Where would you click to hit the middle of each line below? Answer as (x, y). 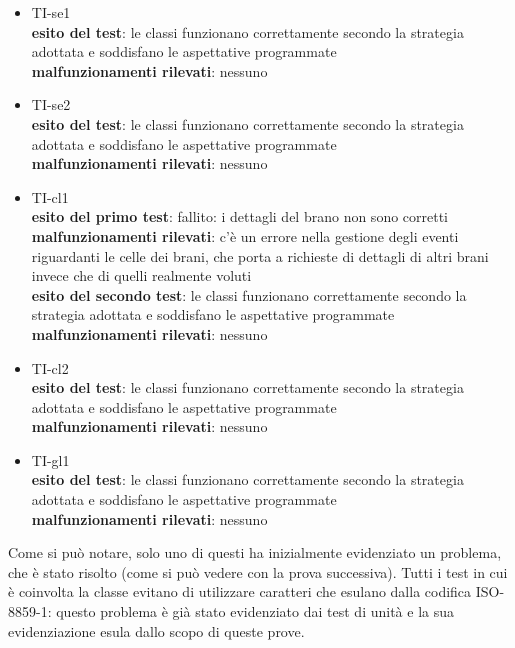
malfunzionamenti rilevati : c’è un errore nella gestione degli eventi (245, 235)
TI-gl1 (50, 459)
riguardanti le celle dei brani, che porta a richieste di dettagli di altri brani (260, 255)
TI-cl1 (50, 196)
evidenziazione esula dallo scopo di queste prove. (156, 630)
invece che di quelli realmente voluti (141, 275)
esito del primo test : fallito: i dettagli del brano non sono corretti (240, 216)
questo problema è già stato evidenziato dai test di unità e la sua (255, 611)
